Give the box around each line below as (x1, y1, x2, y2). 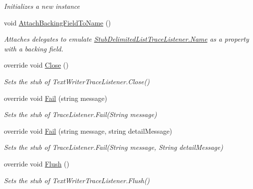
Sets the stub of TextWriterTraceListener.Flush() (4, 175, 150, 185)
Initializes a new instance (4, 1, 80, 11)
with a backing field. (4, 43, 64, 53)
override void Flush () (4, 158, 69, 168)
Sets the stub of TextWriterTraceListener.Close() (4, 76, 150, 86)
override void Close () (4, 60, 69, 70)
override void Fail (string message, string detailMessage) (4, 125, 172, 136)
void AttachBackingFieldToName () (4, 17, 111, 27)
